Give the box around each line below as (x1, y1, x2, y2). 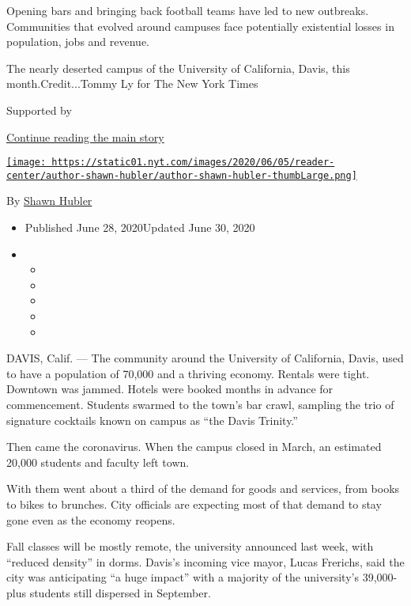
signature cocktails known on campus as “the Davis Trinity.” (6, 411, 298, 428)
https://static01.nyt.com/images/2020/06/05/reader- (51, 157, 335, 169)
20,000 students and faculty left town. (6, 453, 190, 470)
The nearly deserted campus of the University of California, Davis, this (6, 59, 350, 76)
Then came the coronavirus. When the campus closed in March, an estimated (6, 438, 382, 455)
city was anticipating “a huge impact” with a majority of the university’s (6, 569, 359, 585)
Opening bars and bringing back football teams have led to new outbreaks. (6, 2, 369, 18)
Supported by (6, 101, 72, 118)
